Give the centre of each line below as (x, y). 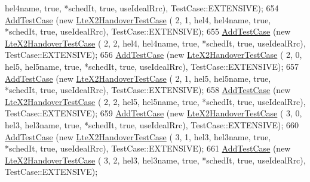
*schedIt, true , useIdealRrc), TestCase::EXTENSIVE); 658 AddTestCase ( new (148, 90)
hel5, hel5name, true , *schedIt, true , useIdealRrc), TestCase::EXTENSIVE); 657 (152, 66)
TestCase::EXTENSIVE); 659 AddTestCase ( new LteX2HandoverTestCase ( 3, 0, (154, 113)
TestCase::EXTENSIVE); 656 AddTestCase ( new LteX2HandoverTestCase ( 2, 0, (154, 55)
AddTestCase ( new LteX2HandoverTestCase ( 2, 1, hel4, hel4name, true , (138, 19)
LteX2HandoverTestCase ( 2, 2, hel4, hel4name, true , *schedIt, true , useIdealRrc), (155, 43)
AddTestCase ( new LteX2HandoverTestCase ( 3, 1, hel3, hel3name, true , (138, 136)
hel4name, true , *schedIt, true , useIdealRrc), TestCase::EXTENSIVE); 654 (142, 8)
